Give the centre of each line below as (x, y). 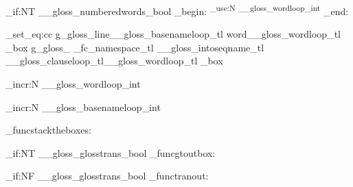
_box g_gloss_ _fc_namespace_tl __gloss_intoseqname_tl (135, 47)
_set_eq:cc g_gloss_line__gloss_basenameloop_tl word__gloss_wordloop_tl (173, 34)
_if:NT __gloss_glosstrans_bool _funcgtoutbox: (111, 152)
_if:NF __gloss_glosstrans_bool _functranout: (107, 176)
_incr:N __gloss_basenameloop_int (83, 107)
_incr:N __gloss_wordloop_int (73, 84)
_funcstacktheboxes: (48, 130)
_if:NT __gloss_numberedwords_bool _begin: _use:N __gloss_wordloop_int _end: (177, 10)
